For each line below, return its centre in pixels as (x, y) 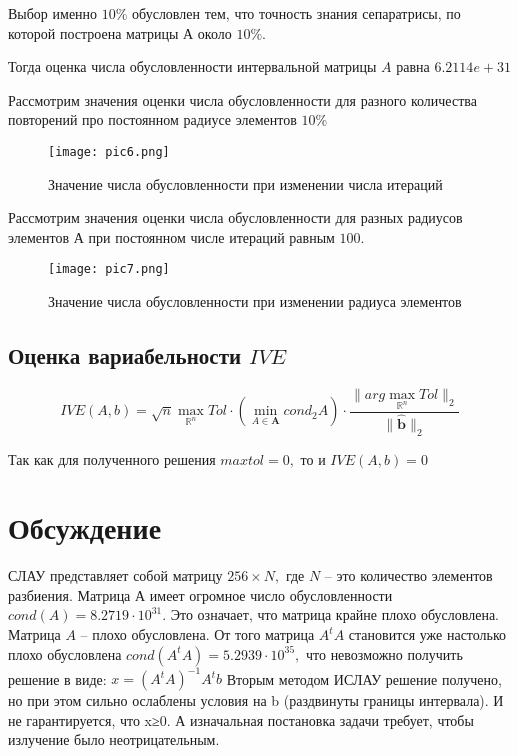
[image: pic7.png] (109, 269)
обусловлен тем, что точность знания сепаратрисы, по (296, 13)
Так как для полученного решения (112, 458)
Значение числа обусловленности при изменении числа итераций (245, 183)
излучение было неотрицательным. (114, 739)
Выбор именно (53, 13)
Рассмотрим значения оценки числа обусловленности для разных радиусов (235, 217)
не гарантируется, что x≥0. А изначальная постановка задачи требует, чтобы (241, 719)
